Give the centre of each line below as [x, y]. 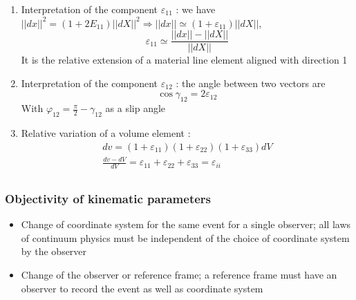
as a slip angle [135, 108]
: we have [196, 9]
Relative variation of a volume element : [106, 133]
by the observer [54, 251]
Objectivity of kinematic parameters [108, 198]
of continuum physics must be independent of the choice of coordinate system [185, 237]
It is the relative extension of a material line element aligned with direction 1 [184, 60]
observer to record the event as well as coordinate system [142, 288]
